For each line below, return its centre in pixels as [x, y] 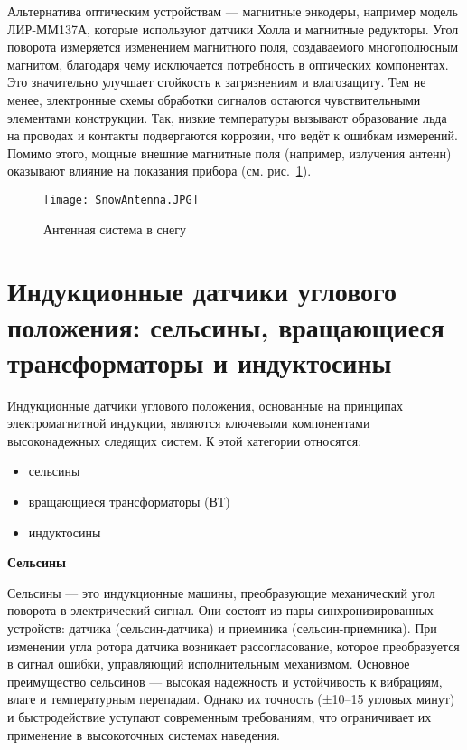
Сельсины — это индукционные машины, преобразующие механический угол [221, 592]
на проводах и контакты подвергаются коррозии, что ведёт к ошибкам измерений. [233, 135]
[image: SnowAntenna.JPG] [121, 199]
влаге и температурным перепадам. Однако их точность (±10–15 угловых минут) [231, 699]
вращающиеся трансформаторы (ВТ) [129, 502]
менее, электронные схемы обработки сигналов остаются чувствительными [214, 99]
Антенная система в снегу [115, 228]
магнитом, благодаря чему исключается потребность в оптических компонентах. [228, 64]
